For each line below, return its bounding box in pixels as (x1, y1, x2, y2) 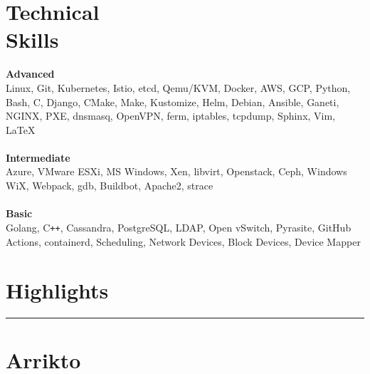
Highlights (6, 276, 109, 305)
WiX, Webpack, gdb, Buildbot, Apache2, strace (6, 178, 213, 193)
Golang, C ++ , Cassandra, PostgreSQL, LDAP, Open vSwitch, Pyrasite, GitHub (6, 219, 351, 234)
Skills (6, 25, 59, 54)
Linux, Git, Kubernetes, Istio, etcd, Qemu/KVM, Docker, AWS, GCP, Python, (6, 80, 351, 95)
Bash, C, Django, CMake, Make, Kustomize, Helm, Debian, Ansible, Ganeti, (6, 94, 339, 109)
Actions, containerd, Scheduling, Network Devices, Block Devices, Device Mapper (6, 234, 361, 249)
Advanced (6, 66, 55, 81)
